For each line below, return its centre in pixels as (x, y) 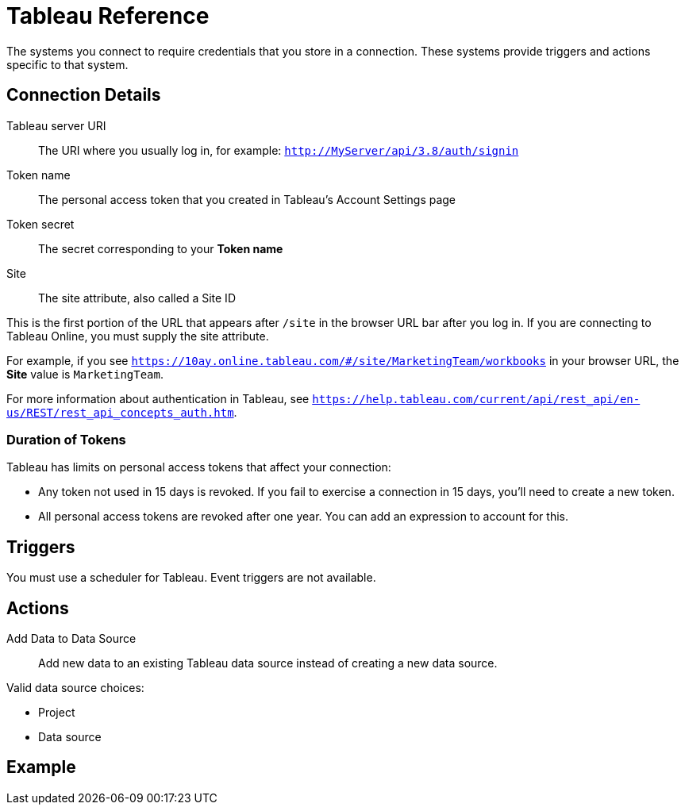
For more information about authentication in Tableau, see (158, 398)
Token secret (40, 224)
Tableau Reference (108, 16)
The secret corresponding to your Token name (161, 248)
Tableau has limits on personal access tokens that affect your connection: (199, 467)
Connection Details (84, 95)
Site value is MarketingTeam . (85, 374)
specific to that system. (67, 64)
